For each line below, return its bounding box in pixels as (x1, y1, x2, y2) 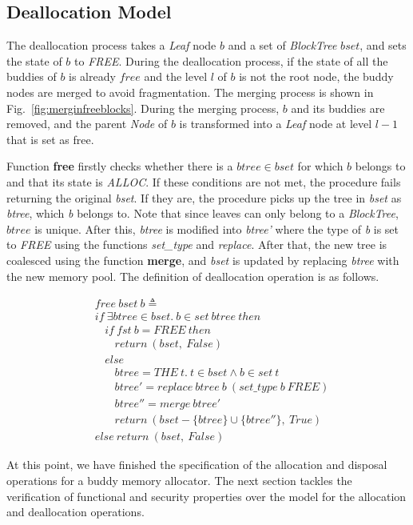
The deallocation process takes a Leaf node (6, 37, 216, 54)
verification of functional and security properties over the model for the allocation (6, 487, 407, 504)
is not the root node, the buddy (239, 68, 394, 85)
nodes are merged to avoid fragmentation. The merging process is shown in (6, 83, 374, 100)
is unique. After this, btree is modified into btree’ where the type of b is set (34, 220, 399, 237)
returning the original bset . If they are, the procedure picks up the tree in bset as (6, 189, 402, 206)
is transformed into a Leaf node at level (179, 115, 372, 132)
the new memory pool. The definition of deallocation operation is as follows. (6, 267, 379, 284)
